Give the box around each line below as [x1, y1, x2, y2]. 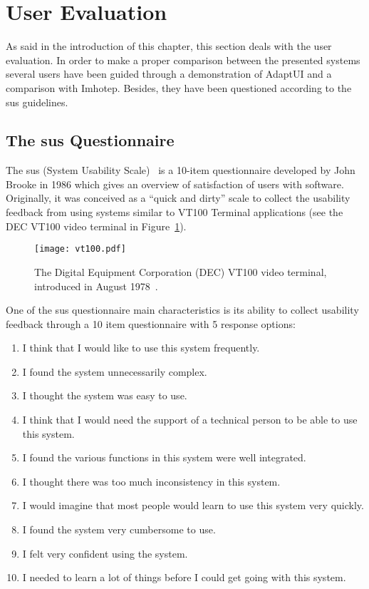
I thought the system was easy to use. [22, 388, 187, 403]
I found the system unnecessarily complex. [22, 364, 207, 379]
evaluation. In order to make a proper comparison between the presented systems [6, 52, 360, 67]
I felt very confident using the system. [22, 546, 188, 560]
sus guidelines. [6, 94, 68, 109]
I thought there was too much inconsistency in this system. [22, 473, 281, 488]
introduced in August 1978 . [34, 278, 158, 293]
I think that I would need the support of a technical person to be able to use [22, 412, 358, 427]
